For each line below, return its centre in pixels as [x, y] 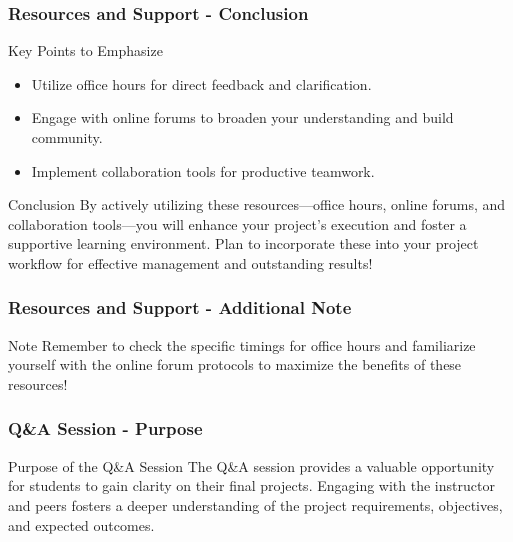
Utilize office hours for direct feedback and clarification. [201, 83]
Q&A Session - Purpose [105, 428]
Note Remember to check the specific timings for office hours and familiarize [242, 344]
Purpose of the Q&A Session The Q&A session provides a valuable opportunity [251, 465]
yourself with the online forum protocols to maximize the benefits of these [235, 364]
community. [67, 137]
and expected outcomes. [81, 524]
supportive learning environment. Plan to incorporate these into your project [243, 243]
